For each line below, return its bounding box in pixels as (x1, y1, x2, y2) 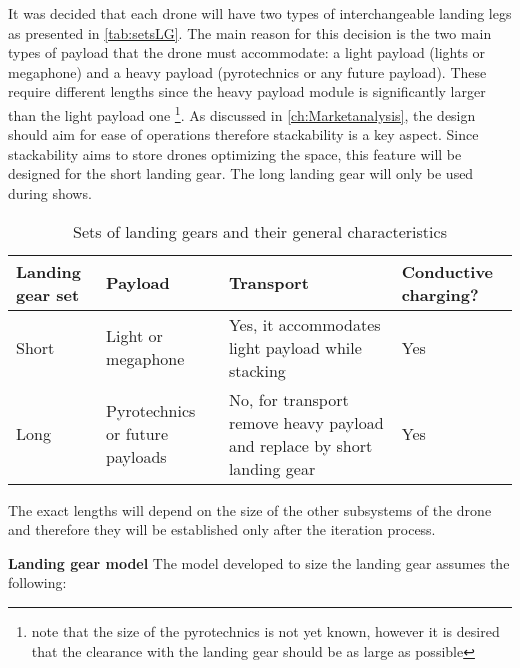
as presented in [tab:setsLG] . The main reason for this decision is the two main (8, 22, 492, 43)
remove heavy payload (228, 410, 384, 434)
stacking (228, 358, 286, 382)
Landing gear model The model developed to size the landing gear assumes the (8, 552, 510, 573)
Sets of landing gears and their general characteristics (73, 219, 447, 243)
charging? (401, 282, 479, 306)
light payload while (228, 335, 362, 359)
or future (106, 422, 168, 446)
